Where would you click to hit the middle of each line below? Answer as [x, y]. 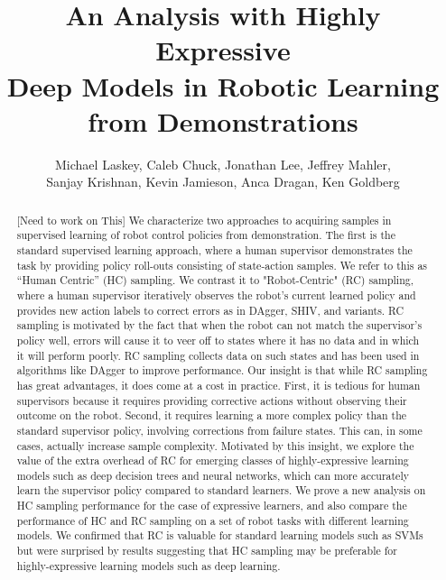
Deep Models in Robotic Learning [223, 85]
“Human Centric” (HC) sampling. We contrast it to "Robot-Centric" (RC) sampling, [215, 280]
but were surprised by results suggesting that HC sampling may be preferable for [207, 551]
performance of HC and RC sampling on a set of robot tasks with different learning [213, 520]
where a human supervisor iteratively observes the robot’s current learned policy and [216, 295]
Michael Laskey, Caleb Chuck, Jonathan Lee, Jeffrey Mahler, [223, 164]
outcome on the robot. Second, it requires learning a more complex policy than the [212, 415]
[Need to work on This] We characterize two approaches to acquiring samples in [204, 220]
